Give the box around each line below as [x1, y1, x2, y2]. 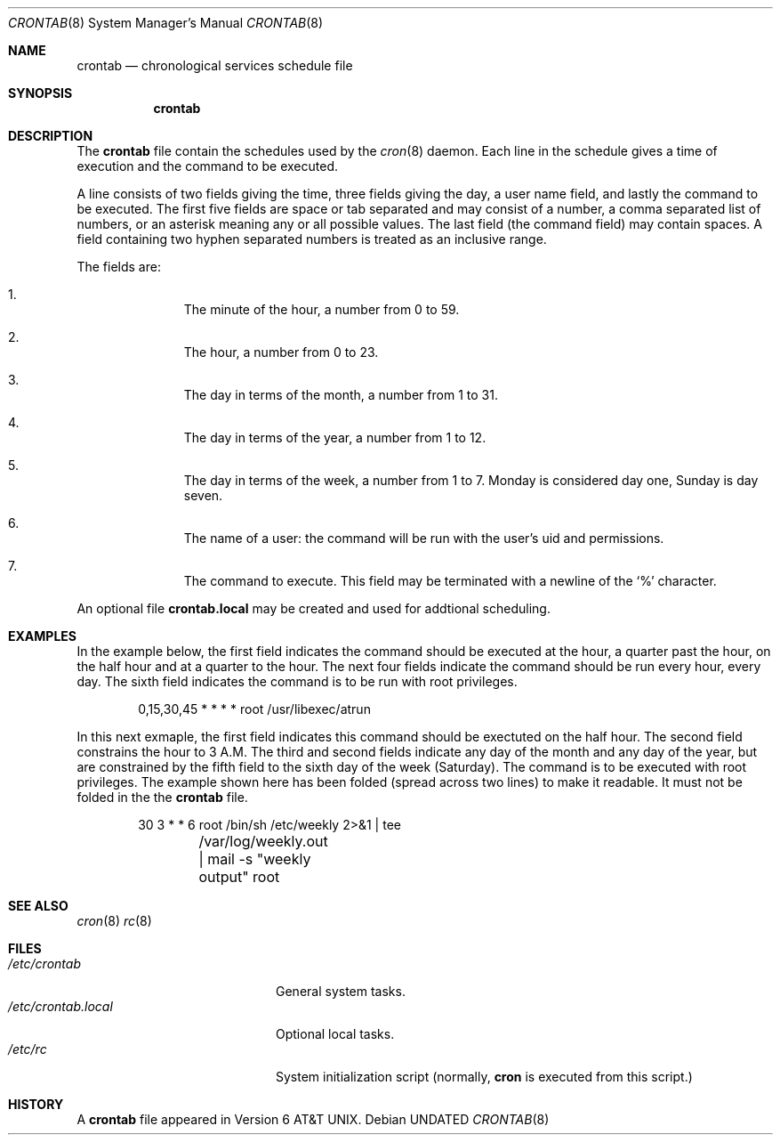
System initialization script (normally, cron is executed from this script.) [276, 1069, 693, 1084]
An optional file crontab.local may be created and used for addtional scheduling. [76, 601, 551, 616]
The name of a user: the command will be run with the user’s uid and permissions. [183, 531, 664, 546]
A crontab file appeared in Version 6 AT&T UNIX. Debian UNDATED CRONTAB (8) [76, 1112, 550, 1127]
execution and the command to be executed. [76, 158, 339, 174]
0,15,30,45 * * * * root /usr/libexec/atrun [138, 701, 371, 717]
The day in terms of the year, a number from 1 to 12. [183, 430, 486, 445]
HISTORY [8, 1097, 64, 1112]
